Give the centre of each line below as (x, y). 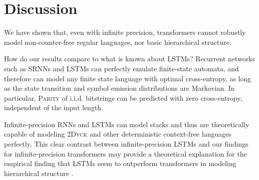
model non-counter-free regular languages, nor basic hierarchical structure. (118, 42)
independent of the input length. (54, 107)
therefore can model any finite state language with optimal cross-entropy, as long (128, 78)
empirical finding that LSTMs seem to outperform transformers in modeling (120, 163)
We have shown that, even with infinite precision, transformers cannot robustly (125, 32)
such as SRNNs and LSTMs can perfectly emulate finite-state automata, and (122, 68)
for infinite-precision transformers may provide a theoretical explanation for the (126, 153)
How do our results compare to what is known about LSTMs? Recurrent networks (130, 59)
